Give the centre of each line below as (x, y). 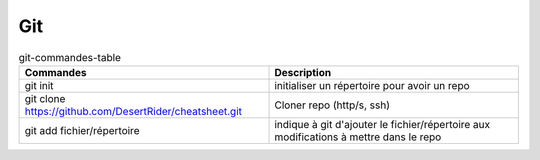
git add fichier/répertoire (82, 130)
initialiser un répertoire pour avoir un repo (372, 85)
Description (303, 72)
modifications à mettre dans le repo (358, 137)
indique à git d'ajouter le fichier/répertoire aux (382, 124)
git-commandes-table (70, 57)
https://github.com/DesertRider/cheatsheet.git (133, 111)
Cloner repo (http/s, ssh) (332, 105)
